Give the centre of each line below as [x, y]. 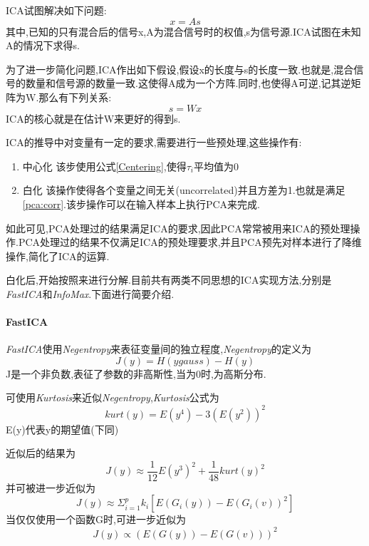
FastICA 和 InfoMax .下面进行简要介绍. [90, 293]
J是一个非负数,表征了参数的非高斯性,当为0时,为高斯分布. [136, 373]
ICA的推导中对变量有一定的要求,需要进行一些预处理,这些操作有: [154, 142]
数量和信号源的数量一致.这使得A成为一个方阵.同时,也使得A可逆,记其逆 [188, 83]
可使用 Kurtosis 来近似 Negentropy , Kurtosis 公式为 [113, 397]
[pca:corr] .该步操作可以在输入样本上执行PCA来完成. [141, 204]
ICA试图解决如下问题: [56, 10]
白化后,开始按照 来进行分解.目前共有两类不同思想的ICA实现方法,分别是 [169, 280]
